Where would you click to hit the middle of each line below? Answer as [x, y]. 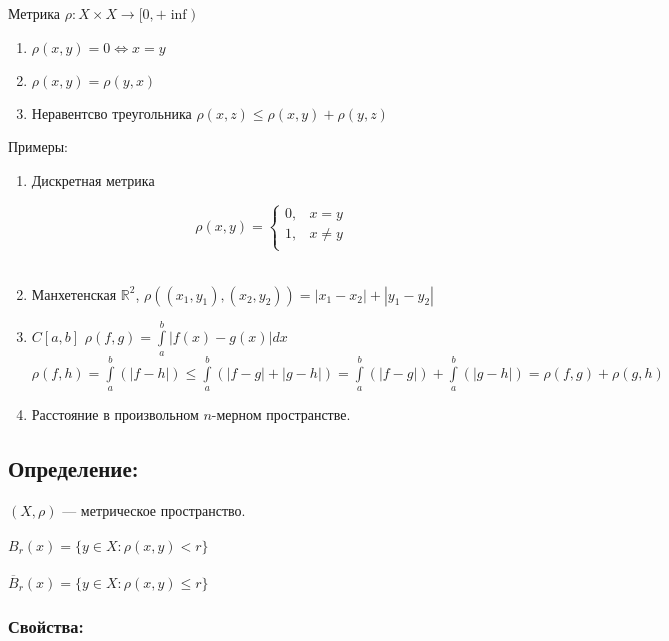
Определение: [73, 467]
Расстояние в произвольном [115, 413]
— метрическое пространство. [154, 509]
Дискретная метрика [93, 179]
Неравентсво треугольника [111, 112]
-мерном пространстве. [281, 413]
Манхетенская [74, 293]
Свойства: [46, 625]
